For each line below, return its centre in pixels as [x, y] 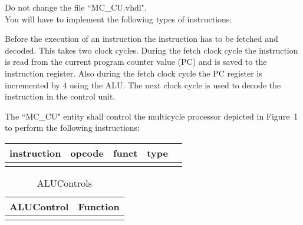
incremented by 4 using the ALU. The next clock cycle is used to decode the [143, 85]
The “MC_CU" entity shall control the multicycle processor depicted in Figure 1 [151, 116]
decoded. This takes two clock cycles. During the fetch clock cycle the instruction [151, 50]
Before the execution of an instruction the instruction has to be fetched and [141, 39]
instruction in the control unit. [60, 96]
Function [99, 206]
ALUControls [64, 183]
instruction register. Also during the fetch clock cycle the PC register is [134, 73]
